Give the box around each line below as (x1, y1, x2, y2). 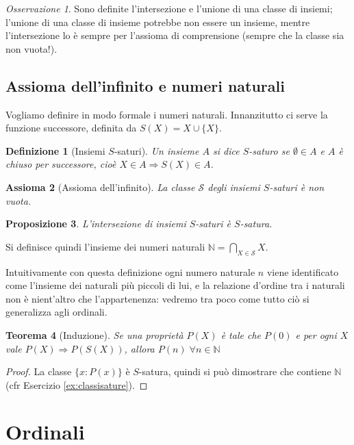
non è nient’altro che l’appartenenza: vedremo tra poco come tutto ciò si (5, 291, 309, 305)
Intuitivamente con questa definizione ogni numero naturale (5, 264, 255, 279)
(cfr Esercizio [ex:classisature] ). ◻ (5, 377, 148, 392)
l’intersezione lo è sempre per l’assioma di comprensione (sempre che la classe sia (5, 28, 344, 42)
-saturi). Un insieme (114, 143, 199, 157)
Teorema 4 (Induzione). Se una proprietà (5, 327, 184, 342)
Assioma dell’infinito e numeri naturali (5, 75, 285, 96)
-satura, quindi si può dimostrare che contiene (138, 364, 331, 379)
